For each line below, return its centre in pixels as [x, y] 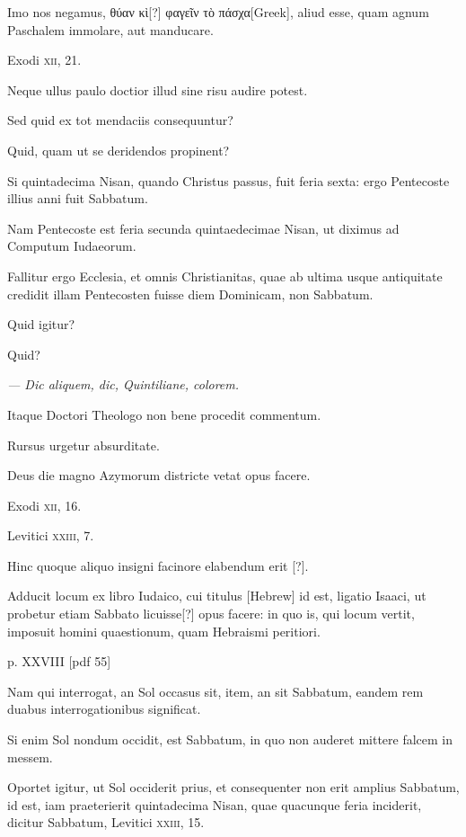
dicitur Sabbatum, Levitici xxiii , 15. [106, 822]
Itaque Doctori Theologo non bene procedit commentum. [164, 414]
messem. [30, 757]
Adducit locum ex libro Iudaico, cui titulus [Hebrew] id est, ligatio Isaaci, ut [217, 596]
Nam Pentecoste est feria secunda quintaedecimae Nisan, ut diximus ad [203, 228]
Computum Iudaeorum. [72, 246]
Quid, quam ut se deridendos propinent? [119, 150]
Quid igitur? [41, 324]
